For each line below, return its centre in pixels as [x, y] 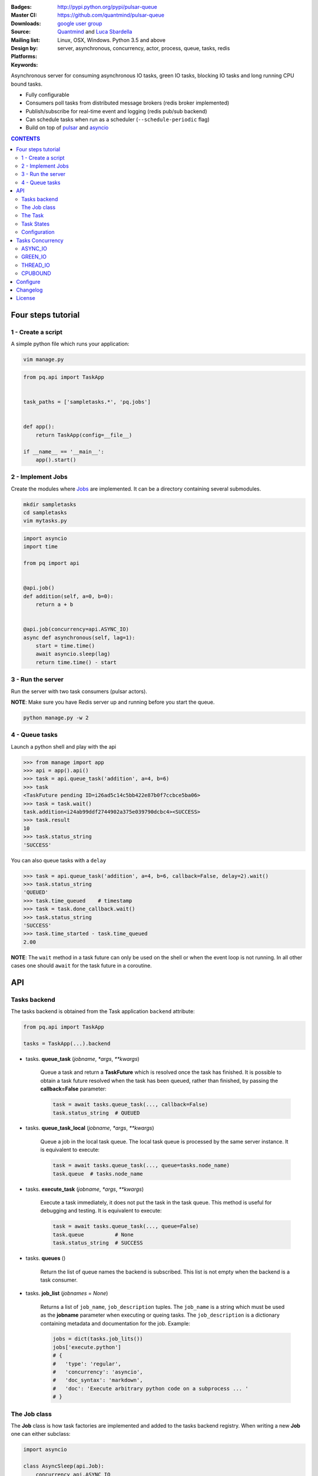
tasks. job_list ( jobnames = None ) [67, 1294]
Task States [36, 224]
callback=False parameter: [74, 1089]
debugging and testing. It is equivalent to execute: [101, 1211]
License [26, 298]
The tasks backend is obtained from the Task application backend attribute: [103, 1011]
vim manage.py [44, 360]
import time [41, 547]
